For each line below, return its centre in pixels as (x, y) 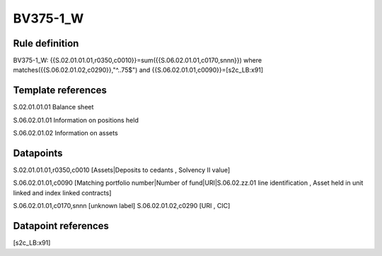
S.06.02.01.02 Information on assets (65, 133)
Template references (60, 91)
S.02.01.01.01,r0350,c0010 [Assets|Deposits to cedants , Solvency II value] (122, 170)
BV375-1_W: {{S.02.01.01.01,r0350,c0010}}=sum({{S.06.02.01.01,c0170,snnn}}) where (137, 61)
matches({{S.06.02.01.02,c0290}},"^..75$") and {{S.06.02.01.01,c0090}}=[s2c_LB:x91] (138, 70)
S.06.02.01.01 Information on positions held (76, 120)
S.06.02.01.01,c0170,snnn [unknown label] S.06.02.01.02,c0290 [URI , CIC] (122, 206)
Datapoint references (61, 226)
